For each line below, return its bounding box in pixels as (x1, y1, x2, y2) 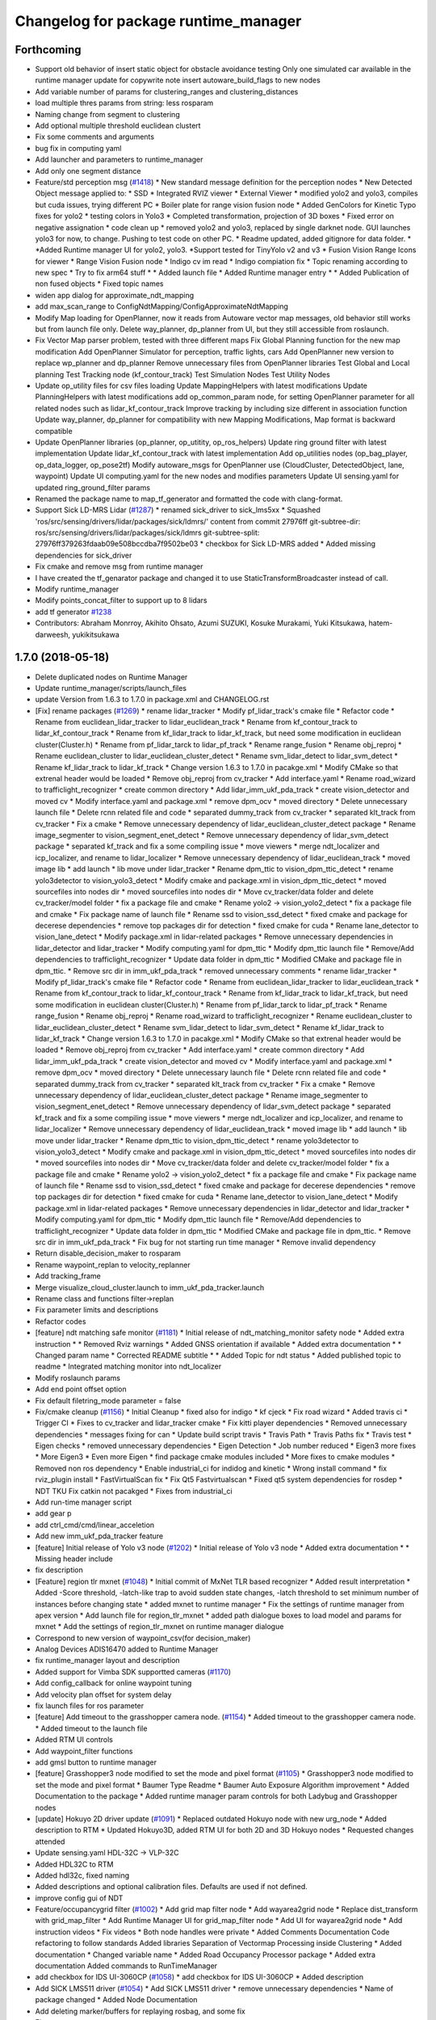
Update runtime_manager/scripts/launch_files (35, 683, 187, 692)
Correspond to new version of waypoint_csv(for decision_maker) (35, 1633, 251, 1643)
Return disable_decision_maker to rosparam (35, 1248, 182, 1258)
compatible (35, 426, 73, 436)
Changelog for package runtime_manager (15, 12, 302, 30)
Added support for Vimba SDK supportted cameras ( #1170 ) (35, 1667, 232, 1677)
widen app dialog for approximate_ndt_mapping (35, 290, 194, 300)
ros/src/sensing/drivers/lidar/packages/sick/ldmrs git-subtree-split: (35, 528, 260, 537)
